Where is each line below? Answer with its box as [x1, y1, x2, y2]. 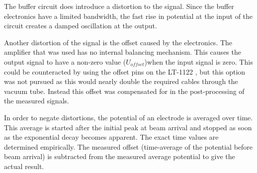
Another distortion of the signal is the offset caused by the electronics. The [4, 37, 233, 47]
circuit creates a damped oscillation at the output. [4, 20, 157, 31]
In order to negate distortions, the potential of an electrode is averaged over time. [4, 112, 253, 122]
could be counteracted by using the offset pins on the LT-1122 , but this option [4, 66, 246, 77]
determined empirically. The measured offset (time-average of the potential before [4, 141, 253, 152]
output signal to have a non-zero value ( [4, 56, 126, 67]
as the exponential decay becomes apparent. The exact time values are [4, 132, 219, 142]
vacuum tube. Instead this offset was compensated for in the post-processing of [4, 86, 245, 96]
